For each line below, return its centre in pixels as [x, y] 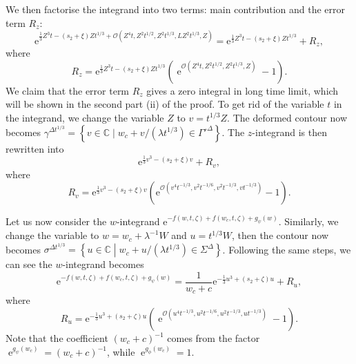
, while [121, 352]
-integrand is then [289, 132]
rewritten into [35, 148]
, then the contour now [280, 235]
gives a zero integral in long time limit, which [243, 90]
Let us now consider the [56, 221]
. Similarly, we [308, 221]
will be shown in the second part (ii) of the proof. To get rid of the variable [165, 104]
